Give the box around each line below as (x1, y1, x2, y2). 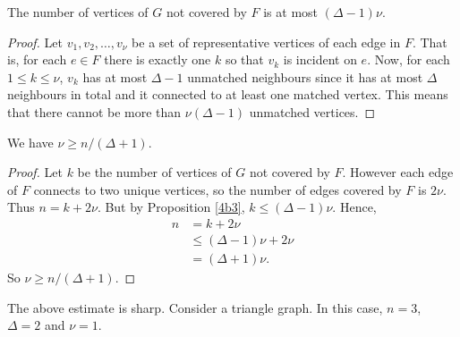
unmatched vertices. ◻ (249, 102, 376, 121)
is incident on (283, 50, 357, 69)
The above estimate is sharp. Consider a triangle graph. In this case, (7, 298, 383, 316)
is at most (263, 3, 319, 21)
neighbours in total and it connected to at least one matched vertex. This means (7, 85, 448, 104)
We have (7, 132, 54, 151)
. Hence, (332, 198, 377, 216)
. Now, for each (367, 50, 450, 69)
